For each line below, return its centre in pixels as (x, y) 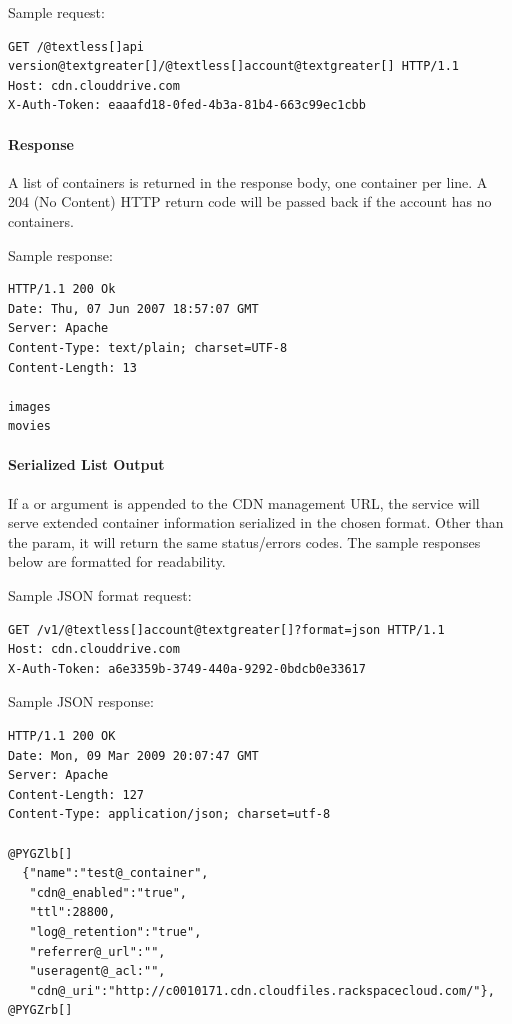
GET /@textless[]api (76, 46)
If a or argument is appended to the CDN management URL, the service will (244, 502)
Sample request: (56, 12)
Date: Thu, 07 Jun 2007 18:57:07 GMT (133, 308)
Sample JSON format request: (100, 595)
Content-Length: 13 (72, 367)
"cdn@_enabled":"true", (108, 892)
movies (29, 426)
